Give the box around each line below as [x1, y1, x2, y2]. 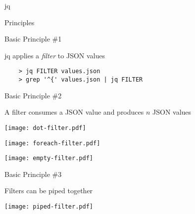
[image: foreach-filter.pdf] [4, 139, 100, 147]
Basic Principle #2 [4, 90, 62, 100]
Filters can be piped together [4, 185, 93, 196]
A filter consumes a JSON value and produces [4, 107, 144, 117]
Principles [4, 17, 35, 27]
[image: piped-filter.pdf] [4, 203, 93, 211]
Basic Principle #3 [4, 169, 62, 179]
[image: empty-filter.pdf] [4, 155, 93, 162]
